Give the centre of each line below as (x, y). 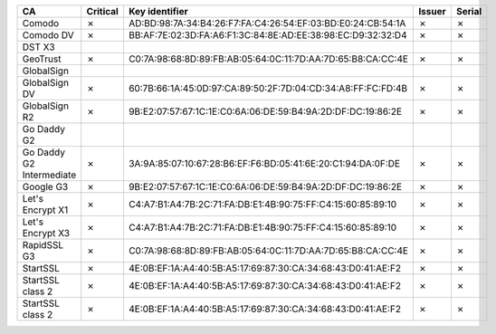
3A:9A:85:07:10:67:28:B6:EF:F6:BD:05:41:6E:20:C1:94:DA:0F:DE (264, 163)
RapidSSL (43, 245)
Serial (469, 11)
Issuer (432, 11)
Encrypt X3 (46, 233)
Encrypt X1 (45, 210)
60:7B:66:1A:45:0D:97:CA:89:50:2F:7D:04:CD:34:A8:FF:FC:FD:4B (268, 88)
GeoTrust (42, 59)
